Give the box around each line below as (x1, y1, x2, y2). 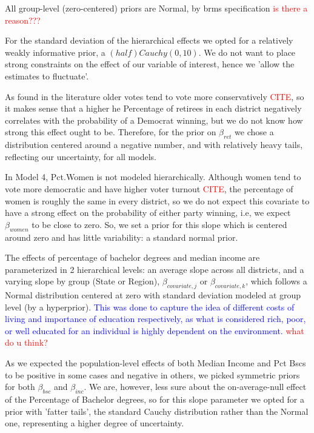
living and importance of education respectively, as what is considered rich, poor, (5, 312, 306, 325)
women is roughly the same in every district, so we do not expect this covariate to (5, 194, 310, 207)
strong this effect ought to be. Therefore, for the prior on (5, 126, 216, 138)
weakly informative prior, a (5, 45, 105, 58)
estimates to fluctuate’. (5, 69, 89, 82)
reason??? (5, 13, 41, 26)
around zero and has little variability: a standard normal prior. (5, 230, 238, 243)
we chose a (235, 126, 274, 138)
